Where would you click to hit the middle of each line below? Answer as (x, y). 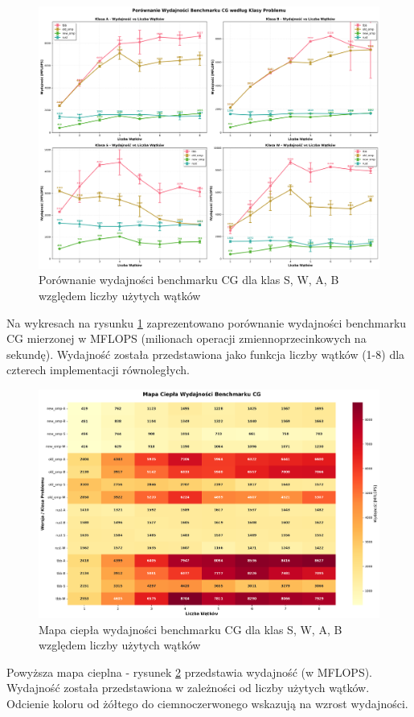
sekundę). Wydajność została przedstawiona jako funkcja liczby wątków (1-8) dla (206, 354)
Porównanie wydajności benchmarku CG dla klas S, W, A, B (189, 280)
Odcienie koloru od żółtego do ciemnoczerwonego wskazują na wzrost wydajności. (207, 703)
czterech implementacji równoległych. (98, 370)
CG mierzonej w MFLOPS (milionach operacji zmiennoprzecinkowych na (187, 338)
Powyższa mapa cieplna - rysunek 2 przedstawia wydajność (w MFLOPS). (189, 672)
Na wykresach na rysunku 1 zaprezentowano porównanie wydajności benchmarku (207, 322)
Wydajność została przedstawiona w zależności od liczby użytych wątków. (188, 688)
